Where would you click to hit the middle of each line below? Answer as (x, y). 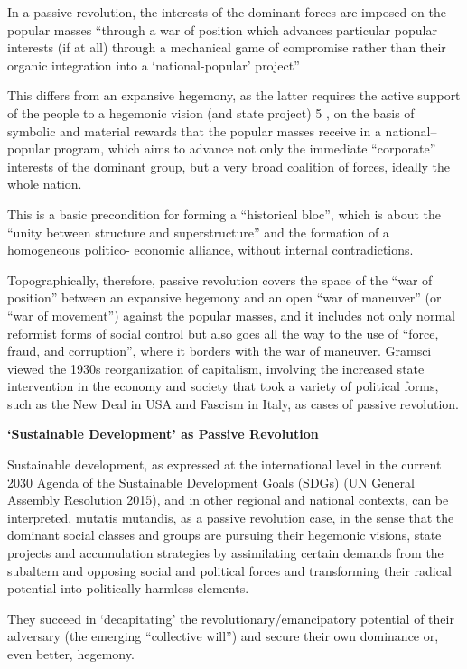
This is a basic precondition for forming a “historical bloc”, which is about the (224, 214)
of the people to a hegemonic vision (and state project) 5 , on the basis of (211, 112)
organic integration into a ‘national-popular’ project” (154, 65)
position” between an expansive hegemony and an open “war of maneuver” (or (224, 297)
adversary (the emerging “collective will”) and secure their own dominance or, (223, 636)
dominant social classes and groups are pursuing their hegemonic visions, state (224, 535)
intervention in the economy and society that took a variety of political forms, (223, 386)
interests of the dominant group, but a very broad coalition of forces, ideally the (229, 166)
